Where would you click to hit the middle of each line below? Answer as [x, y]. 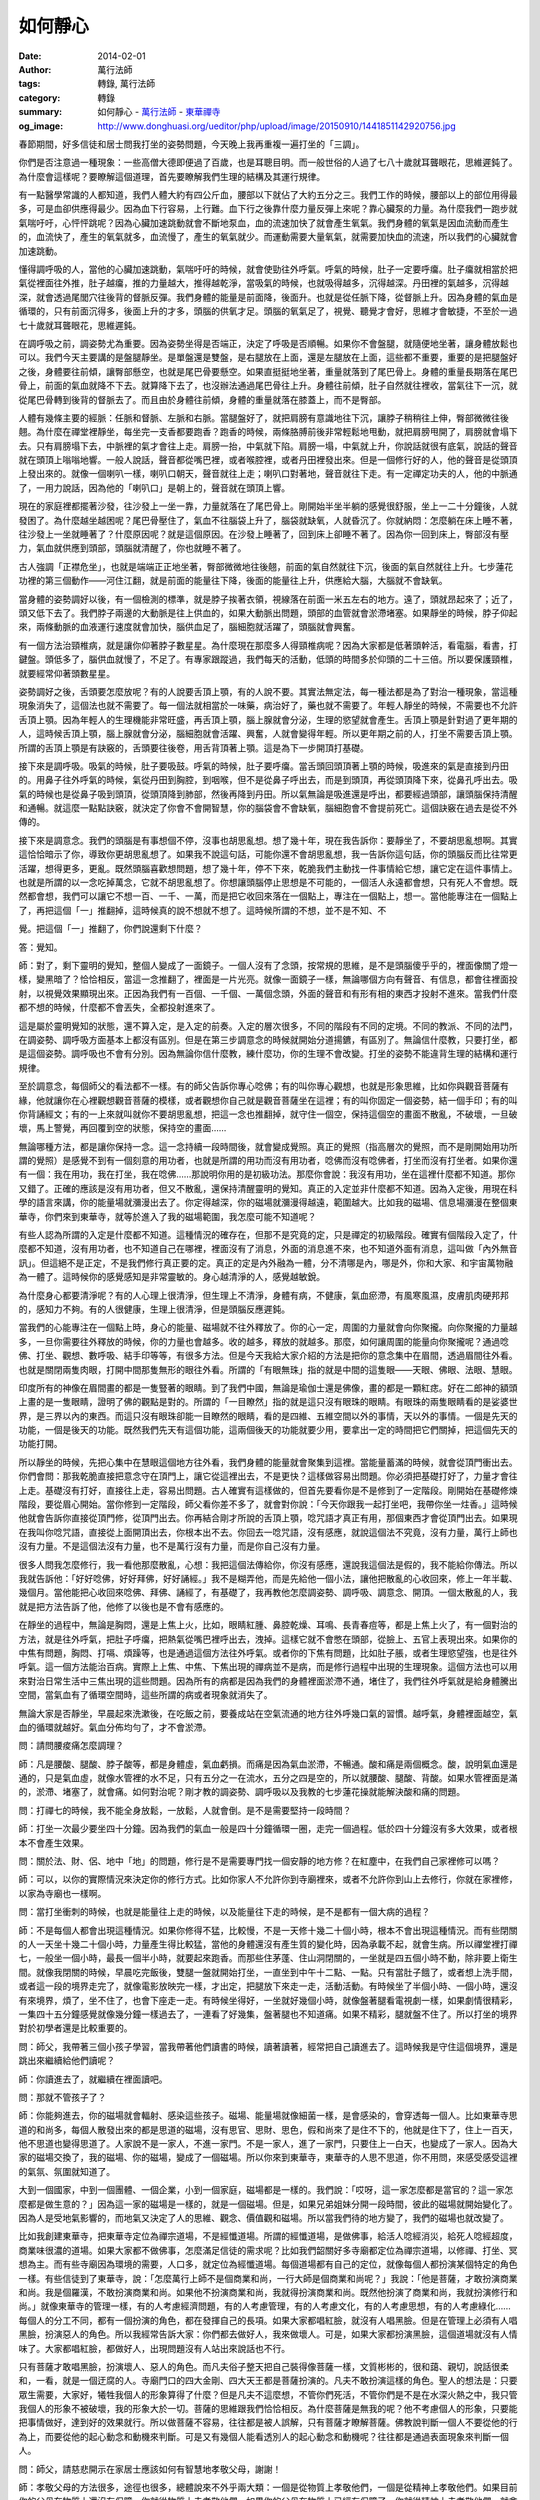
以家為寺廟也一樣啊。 [62, 1893]
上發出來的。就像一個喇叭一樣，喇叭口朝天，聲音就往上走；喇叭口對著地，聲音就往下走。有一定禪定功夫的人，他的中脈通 [268, 474]
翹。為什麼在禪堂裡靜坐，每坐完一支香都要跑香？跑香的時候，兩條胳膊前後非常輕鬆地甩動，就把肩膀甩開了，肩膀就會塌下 [268, 432]
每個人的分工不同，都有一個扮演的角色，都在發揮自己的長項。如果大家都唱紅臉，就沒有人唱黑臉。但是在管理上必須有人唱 [268, 2320]
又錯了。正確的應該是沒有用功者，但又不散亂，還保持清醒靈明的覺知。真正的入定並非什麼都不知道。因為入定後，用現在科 [268, 1188]
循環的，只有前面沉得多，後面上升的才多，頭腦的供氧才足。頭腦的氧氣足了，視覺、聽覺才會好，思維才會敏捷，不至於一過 [268, 311]
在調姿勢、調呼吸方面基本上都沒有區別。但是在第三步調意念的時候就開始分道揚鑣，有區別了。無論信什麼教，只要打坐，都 [268, 1039]
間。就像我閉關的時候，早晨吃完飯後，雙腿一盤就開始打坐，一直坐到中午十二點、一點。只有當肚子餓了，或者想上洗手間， [268, 1972]
